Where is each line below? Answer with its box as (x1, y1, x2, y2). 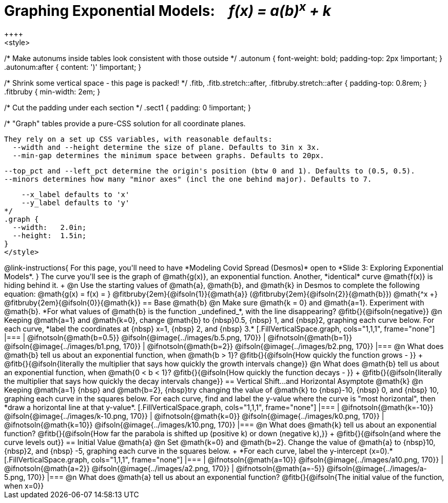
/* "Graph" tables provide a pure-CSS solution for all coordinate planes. (4, 119, 246, 128)
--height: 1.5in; (12, 231, 87, 240)
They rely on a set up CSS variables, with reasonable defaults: (4, 135, 272, 144)
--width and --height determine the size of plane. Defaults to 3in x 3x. (12, 143, 320, 152)
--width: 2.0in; (12, 223, 87, 232)
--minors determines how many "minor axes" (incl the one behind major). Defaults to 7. (4, 175, 372, 184)
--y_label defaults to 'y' (21, 199, 130, 207)
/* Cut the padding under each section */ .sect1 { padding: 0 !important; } (4, 103, 251, 112)
